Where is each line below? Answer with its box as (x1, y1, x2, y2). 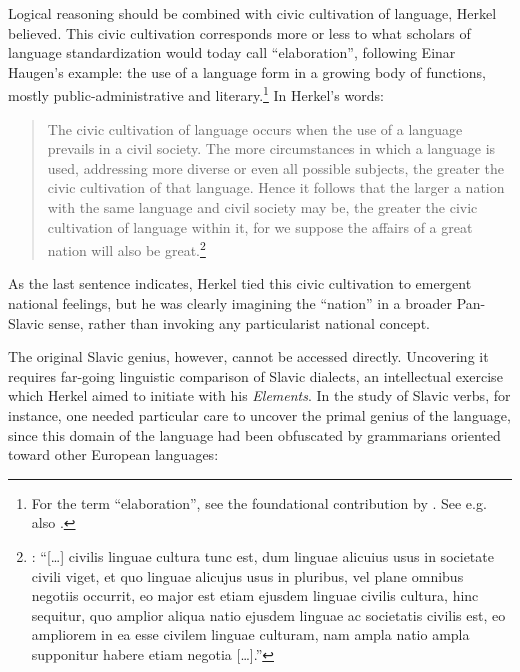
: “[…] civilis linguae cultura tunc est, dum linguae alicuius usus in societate (31, 545, 494, 566)
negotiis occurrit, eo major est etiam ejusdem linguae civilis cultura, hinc (31, 585, 479, 606)
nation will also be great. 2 (47, 237, 206, 260)
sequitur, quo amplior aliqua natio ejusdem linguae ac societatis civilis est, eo (31, 604, 506, 625)
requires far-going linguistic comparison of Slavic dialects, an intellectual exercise (8, 365, 503, 386)
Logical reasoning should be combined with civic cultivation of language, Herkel (8, 3, 497, 23)
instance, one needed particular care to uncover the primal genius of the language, (8, 405, 511, 425)
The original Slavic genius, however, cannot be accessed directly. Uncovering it (8, 346, 489, 367)
